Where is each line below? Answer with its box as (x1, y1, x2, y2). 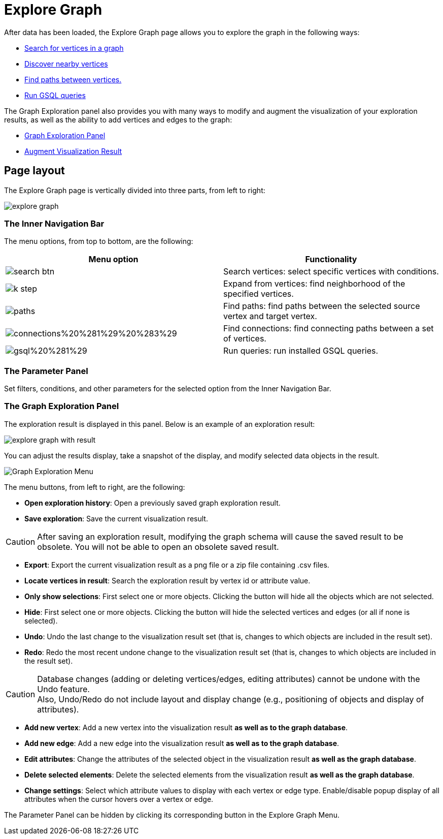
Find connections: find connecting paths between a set (223, 323, 434, 334)
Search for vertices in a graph (24, 43, 124, 52)
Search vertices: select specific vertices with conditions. (223, 266, 439, 277)
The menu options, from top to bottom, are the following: (4, 237, 193, 246)
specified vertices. (223, 289, 294, 299)
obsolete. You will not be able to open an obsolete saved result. (37, 541, 279, 552)
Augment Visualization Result (24, 146, 122, 156)
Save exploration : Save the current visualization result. (24, 514, 208, 523)
